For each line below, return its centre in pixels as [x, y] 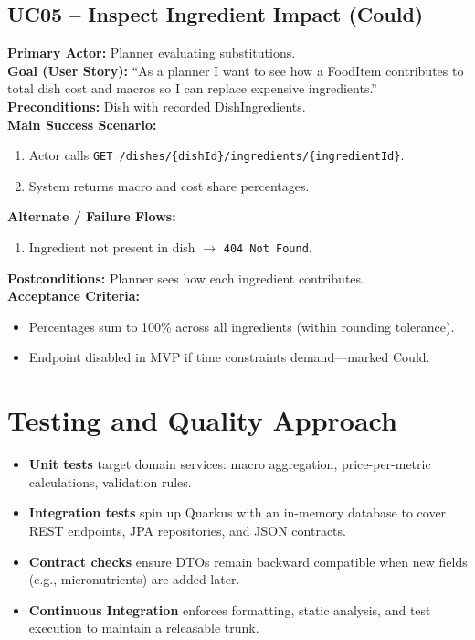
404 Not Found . [268, 247]
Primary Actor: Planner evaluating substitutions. [152, 53]
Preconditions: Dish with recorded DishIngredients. [157, 106]
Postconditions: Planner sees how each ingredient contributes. [186, 277]
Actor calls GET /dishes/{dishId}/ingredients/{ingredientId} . [216, 155]
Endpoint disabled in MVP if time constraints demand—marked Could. [229, 357]
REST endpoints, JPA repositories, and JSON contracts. [187, 530]
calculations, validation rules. [110, 481]
